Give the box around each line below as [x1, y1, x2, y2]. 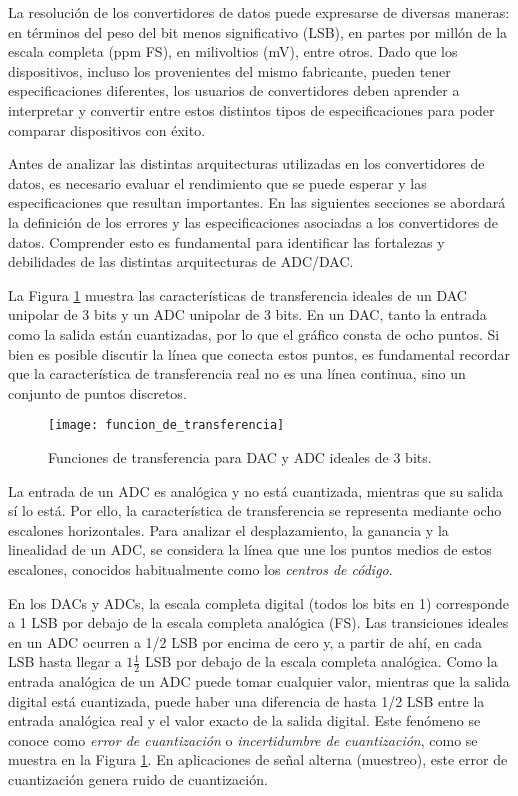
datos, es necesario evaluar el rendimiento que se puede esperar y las [8, 172, 427, 193]
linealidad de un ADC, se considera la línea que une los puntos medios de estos [8, 539, 492, 560]
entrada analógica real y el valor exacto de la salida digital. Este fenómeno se [8, 710, 481, 731]
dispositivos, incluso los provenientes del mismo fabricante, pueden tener [8, 60, 451, 81]
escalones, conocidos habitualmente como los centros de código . [8, 558, 393, 579]
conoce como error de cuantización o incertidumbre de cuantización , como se [8, 729, 478, 750]
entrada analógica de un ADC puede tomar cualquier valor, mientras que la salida [8, 671, 510, 692]
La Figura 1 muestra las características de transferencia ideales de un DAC [8, 284, 467, 305]
